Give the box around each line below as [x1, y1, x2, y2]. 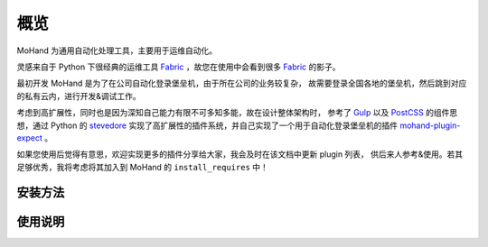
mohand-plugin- [399, 120, 461, 131]
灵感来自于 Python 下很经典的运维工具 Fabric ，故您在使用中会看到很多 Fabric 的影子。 [16, 61, 341, 72]
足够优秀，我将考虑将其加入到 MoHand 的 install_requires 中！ [16, 161, 268, 172]
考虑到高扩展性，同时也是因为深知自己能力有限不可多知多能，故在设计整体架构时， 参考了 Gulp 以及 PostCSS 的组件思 [16, 107, 458, 118]
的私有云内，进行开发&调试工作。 [16, 90, 142, 101]
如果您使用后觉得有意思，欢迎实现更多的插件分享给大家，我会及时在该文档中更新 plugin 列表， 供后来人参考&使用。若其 [16, 149, 464, 160]
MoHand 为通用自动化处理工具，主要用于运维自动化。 [16, 45, 218, 56]
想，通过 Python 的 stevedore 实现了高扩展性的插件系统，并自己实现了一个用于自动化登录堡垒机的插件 [16, 120, 398, 131]
